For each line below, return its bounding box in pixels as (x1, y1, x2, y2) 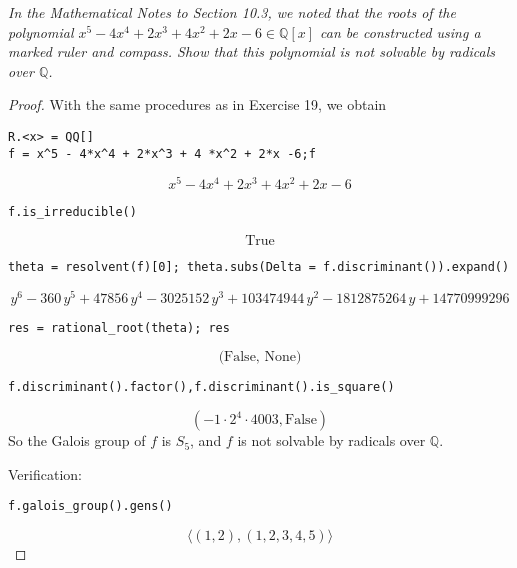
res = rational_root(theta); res (8, 320, 230, 335)
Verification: (8, 463, 82, 484)
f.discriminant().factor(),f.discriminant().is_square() (8, 380, 395, 395)
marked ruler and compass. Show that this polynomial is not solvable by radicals (8, 41, 496, 62)
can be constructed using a (320, 21, 481, 42)
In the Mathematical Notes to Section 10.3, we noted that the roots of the (8, 2, 456, 22)
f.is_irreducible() (8, 205, 137, 220)
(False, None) (218, 350, 302, 365)
